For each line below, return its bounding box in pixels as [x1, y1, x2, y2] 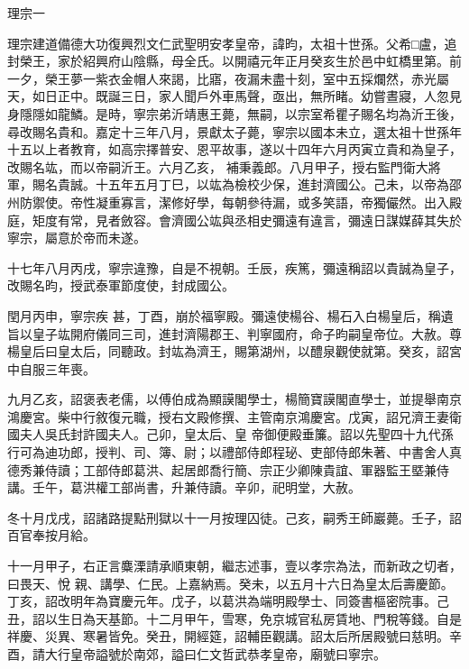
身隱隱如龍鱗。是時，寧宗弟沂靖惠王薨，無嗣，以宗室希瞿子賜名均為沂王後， [7, 104, 462, 123]
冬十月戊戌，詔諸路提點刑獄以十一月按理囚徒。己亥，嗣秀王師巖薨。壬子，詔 [7, 508, 462, 527]
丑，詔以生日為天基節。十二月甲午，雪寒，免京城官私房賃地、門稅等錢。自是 [7, 609, 462, 628]
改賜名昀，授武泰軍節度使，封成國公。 [7, 276, 234, 295]
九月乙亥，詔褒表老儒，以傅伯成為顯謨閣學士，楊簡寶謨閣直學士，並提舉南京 [7, 389, 462, 408]
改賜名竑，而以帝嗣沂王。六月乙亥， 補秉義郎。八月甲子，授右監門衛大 [7, 157, 428, 176]
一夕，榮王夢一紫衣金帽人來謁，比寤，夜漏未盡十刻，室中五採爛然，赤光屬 [7, 69, 449, 87]
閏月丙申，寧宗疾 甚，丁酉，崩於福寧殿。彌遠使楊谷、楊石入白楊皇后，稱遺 [7, 306, 454, 325]
